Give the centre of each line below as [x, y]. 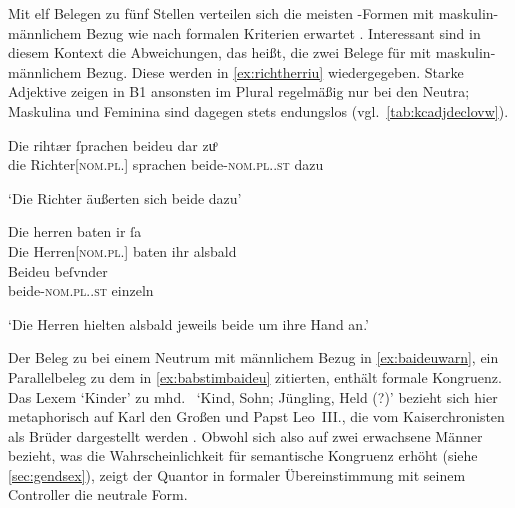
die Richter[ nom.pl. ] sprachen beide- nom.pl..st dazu [166, 164]
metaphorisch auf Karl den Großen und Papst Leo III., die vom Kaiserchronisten [256, 416]
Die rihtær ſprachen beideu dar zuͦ [112, 144]
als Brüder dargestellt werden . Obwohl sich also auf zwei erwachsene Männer [245, 435]
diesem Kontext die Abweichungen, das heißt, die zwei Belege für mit [220, 52]
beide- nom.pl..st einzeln [81, 290]
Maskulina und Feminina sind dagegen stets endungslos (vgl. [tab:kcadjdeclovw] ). [258, 110]
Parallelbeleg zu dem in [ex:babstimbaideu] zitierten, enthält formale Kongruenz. [255, 376]
